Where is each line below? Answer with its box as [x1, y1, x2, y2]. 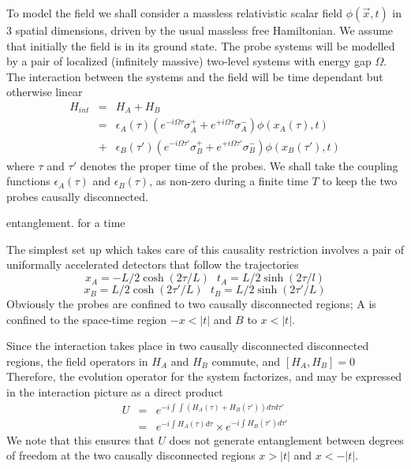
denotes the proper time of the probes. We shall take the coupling [80, 157, 398, 173]
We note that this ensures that [6, 431, 155, 448]
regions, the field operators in [6, 352, 148, 369]
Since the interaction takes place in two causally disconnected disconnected [6, 337, 369, 354]
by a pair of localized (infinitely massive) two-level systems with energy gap [6, 53, 372, 69]
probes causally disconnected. [6, 188, 148, 204]
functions [6, 173, 50, 189]
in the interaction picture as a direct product [6, 384, 223, 400]
